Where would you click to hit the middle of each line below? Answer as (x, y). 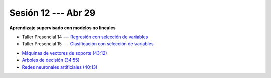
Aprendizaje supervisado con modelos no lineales (62, 28)
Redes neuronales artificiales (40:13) (60, 67)
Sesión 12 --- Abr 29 (52, 13)
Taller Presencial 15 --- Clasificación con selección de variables (88, 44)
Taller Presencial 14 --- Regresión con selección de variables (85, 37)
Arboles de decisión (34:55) (51, 60)
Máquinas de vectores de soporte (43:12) (64, 53)
